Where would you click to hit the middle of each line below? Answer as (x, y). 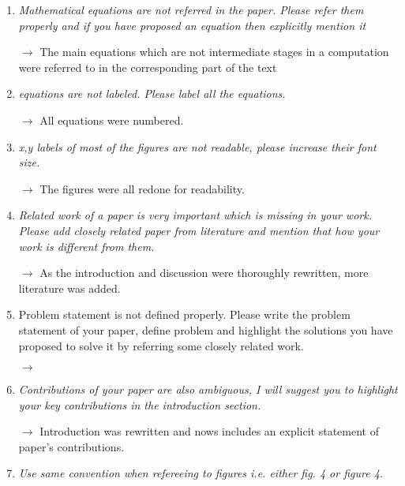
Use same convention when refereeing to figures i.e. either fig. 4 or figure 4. (201, 473)
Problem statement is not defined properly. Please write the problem (184, 314)
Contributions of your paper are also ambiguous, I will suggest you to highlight (208, 389)
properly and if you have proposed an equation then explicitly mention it (192, 25)
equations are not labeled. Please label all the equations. (152, 93)
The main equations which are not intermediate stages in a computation (214, 52)
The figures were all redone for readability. (142, 188)
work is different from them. (86, 246)
